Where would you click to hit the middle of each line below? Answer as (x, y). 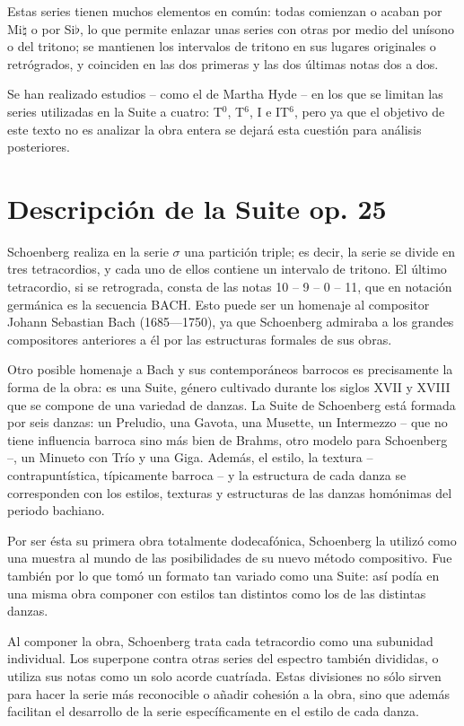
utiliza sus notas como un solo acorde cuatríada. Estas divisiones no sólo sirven (224, 675)
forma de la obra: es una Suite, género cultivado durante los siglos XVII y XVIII (229, 387)
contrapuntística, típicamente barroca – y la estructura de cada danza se (207, 475)
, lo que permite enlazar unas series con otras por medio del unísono (267, 28)
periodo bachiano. (56, 510)
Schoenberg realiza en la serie (88, 251)
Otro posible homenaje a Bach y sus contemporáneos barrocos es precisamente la (230, 369)
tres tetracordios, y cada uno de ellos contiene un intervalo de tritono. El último (227, 269)
